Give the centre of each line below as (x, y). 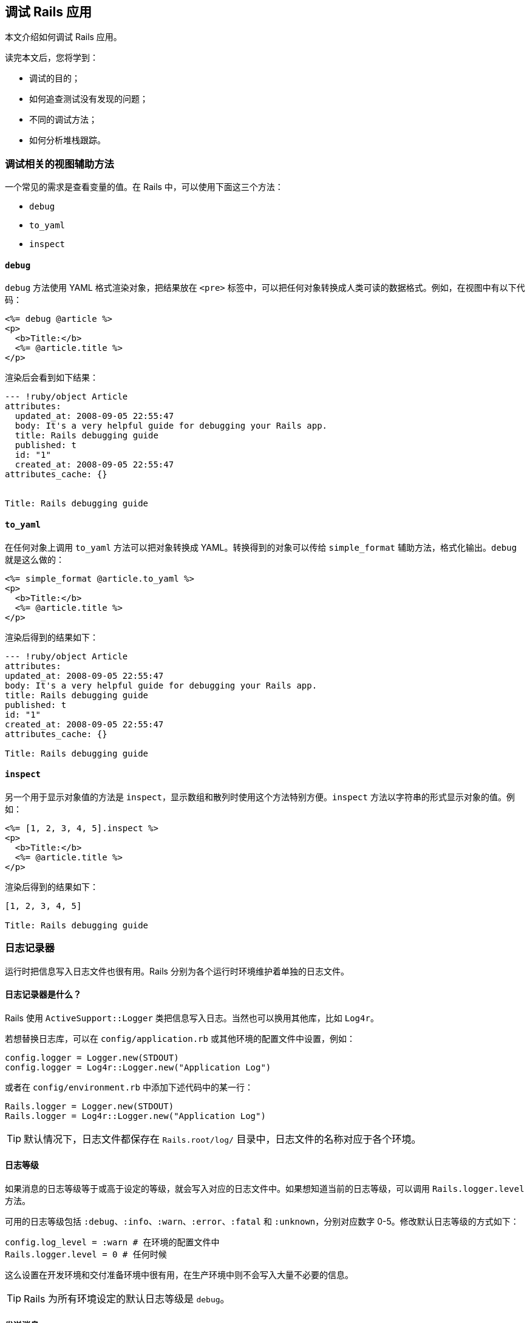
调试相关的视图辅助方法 (59, 164)
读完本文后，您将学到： (52, 58)
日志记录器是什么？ (43, 995)
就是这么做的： (35, 559)
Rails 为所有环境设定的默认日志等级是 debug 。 (127, 1299)
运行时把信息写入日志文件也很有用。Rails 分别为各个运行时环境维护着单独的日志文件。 (177, 971)
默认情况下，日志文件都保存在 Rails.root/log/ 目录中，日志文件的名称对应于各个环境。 (223, 1139)
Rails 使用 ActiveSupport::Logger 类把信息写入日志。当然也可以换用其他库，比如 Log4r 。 (192, 1018)
